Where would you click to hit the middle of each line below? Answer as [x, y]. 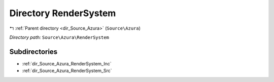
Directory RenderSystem [63, 13]
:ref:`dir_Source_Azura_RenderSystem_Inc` [67, 63]
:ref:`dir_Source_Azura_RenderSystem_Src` [67, 71]
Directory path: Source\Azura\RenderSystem [59, 37]
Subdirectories [33, 52]
